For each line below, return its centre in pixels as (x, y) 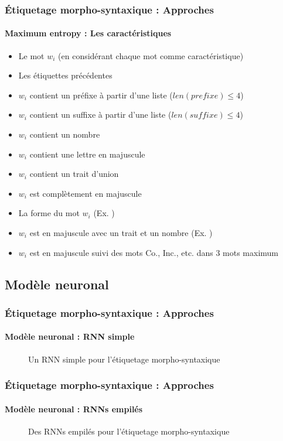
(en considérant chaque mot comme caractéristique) (151, 55)
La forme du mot (49, 213)
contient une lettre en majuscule (87, 154)
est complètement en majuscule (86, 193)
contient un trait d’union (74, 174)
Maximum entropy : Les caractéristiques (88, 33)
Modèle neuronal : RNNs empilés (74, 408)
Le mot (31, 55)
